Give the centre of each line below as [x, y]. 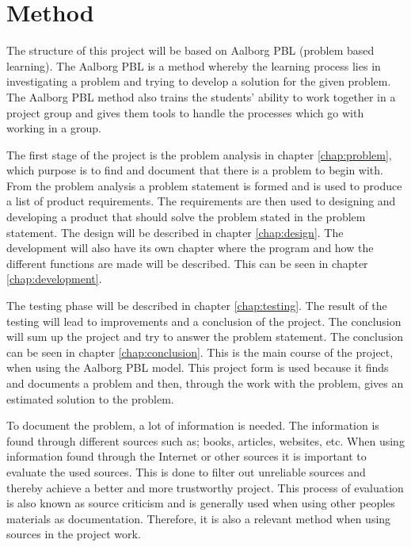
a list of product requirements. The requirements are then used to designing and [201, 201]
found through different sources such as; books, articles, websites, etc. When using [205, 440]
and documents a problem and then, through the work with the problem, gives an [205, 383]
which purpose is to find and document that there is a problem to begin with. [195, 170]
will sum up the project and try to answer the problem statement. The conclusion [205, 337]
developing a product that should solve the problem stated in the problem [186, 217]
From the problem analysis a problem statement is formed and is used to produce [204, 185]
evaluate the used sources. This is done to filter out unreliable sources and [186, 471]
